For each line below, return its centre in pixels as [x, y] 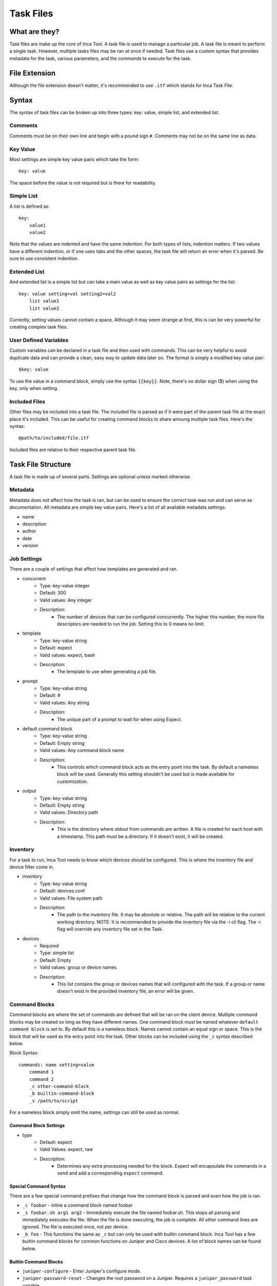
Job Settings [26, 559]
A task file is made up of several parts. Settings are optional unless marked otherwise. [100, 476]
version [30, 546]
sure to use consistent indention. [44, 258]
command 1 [41, 1072]
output [29, 791]
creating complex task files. [39, 327]
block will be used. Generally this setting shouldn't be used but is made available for [146, 774]
